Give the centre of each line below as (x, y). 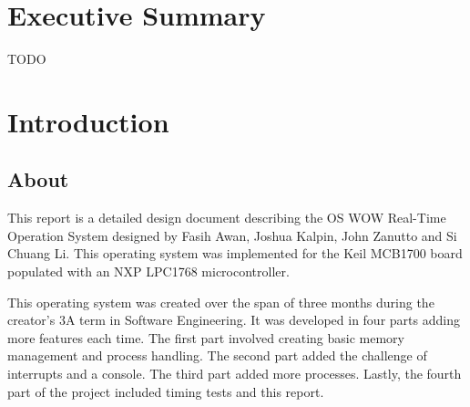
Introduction (88, 121)
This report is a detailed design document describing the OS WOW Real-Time (227, 218)
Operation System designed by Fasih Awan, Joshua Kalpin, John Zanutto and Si (232, 235)
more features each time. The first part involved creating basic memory (206, 337)
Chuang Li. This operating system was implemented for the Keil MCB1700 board (235, 253)
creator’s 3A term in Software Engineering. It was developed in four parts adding (234, 320)
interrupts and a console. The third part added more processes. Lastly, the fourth (235, 374)
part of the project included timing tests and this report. (166, 391)
